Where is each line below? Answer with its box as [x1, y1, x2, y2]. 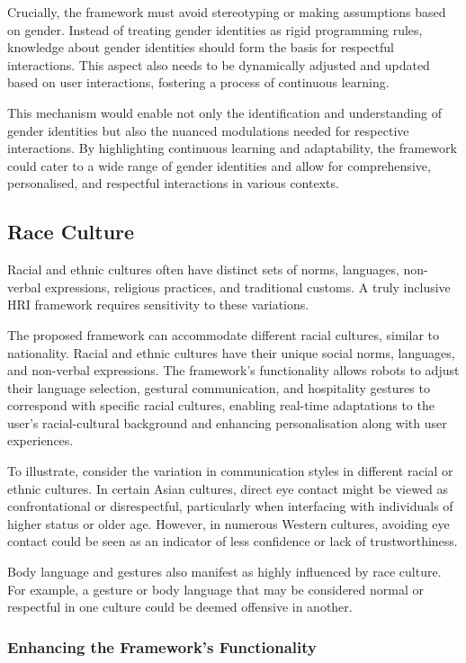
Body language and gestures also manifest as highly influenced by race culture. [7, 562, 442, 581]
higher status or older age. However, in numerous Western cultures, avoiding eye [7, 514, 450, 533]
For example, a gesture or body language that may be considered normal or [7, 579, 424, 598]
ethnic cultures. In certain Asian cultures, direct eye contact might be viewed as [7, 479, 449, 497]
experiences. [7, 431, 74, 450]
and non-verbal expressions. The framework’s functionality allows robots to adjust [7, 361, 460, 380]
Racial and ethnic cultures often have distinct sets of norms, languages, [7, 260, 399, 279]
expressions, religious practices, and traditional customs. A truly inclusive [45, 277, 451, 296]
